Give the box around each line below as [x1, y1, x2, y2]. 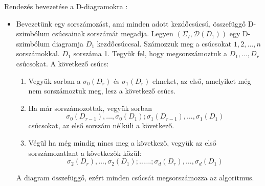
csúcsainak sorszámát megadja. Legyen [52, 28, 173, 39]
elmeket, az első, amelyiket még [152, 75, 251, 86]
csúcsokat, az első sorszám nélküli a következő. [28, 120, 174, 131]
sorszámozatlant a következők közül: [28, 147, 142, 158]
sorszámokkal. [16, 48, 60, 59]
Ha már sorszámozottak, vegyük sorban [28, 102, 152, 113]
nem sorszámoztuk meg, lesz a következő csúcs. [28, 85, 175, 96]
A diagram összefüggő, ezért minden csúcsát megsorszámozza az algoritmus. [16, 172, 254, 183]
